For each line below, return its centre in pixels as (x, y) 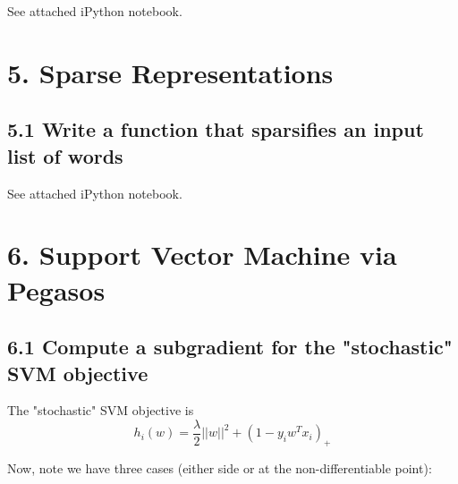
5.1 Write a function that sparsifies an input (216, 129)
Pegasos (56, 289)
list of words (65, 155)
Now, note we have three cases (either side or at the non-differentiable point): (220, 468)
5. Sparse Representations (170, 72)
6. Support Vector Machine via (202, 255)
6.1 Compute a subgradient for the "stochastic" (230, 347)
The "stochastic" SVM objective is (101, 410)
